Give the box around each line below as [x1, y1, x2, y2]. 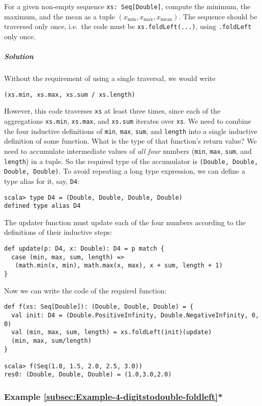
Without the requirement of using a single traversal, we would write [4, 73, 216, 84]
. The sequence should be [179, 11, 257, 21]
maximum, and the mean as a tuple [4, 11, 115, 21]
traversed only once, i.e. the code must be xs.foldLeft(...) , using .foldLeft [4, 21, 252, 32]
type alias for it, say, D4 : [4, 175, 79, 186]
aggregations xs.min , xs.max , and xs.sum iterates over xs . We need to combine [4, 115, 251, 126]
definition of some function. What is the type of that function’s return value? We [4, 136, 257, 146]
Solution [4, 51, 34, 62]
